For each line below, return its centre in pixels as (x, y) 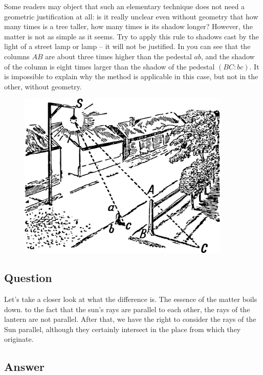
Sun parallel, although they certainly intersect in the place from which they (123, 329)
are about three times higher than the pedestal (118, 56)
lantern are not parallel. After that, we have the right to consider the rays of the (130, 319)
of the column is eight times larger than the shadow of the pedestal (109, 66)
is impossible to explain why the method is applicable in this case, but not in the (131, 76)
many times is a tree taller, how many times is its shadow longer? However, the (128, 26)
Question (28, 278)
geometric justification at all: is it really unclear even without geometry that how (131, 16)
